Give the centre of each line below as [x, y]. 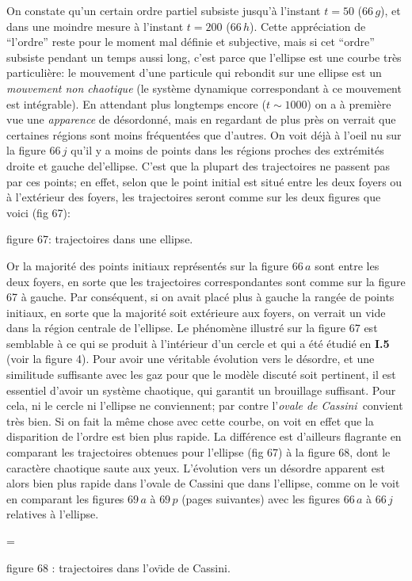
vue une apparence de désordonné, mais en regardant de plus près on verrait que [201, 119]
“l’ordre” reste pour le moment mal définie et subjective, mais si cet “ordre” [191, 42]
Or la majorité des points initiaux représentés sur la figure [148, 265]
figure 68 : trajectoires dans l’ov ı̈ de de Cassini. [118, 567]
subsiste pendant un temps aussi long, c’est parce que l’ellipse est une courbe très [204, 57]
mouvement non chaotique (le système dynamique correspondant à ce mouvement [204, 88]
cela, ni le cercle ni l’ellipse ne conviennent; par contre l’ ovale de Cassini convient [205, 405]
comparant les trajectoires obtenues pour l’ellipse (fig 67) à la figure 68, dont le [198, 452]
